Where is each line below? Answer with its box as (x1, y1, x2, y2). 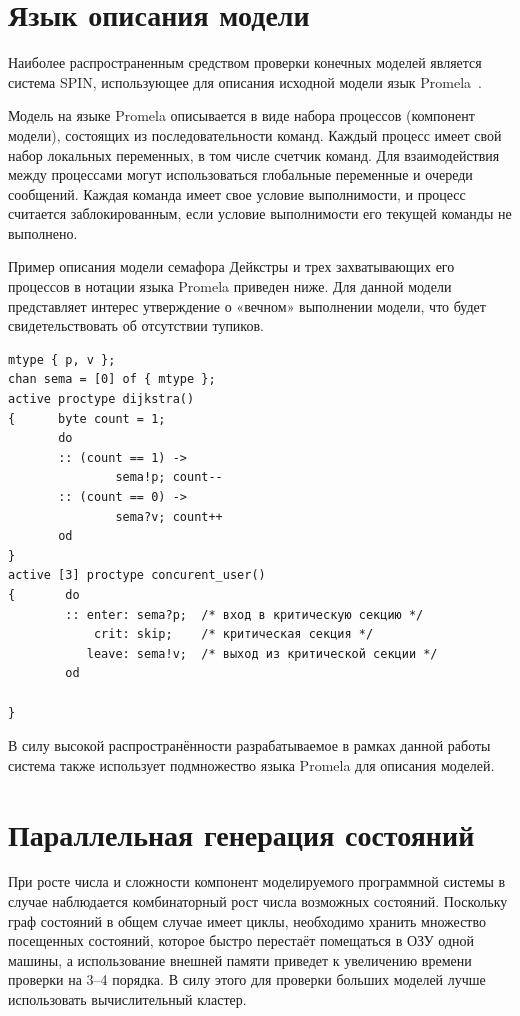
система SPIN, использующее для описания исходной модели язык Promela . (8, 71, 482, 92)
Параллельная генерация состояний (8, 813, 475, 854)
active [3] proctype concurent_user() (8, 568, 266, 583)
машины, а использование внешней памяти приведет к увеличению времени (8, 949, 472, 970)
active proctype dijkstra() (8, 392, 195, 407)
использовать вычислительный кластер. (8, 989, 247, 1009)
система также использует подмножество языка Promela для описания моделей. (8, 754, 495, 775)
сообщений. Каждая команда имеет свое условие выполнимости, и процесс (8, 183, 466, 204)
